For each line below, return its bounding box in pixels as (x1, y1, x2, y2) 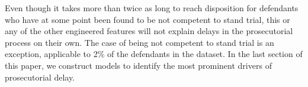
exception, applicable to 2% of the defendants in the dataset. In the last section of (5, 48, 303, 60)
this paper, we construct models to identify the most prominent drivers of (5, 59, 272, 71)
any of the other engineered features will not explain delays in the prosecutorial (5, 25, 293, 37)
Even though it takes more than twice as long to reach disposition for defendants (5, 2, 299, 14)
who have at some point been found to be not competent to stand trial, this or (5, 13, 290, 25)
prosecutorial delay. (5, 71, 75, 83)
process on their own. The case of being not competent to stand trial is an (5, 36, 274, 48)
